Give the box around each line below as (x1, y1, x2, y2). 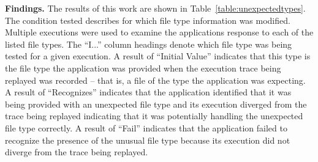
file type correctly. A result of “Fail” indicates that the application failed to (5, 121, 287, 134)
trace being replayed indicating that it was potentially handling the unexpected (5, 109, 303, 122)
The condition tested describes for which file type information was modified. (5, 13, 290, 26)
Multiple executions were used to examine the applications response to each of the (5, 26, 314, 39)
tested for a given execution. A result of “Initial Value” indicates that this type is (5, 50, 311, 62)
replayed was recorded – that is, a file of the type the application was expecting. (5, 73, 306, 86)
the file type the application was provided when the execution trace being (5, 61, 281, 74)
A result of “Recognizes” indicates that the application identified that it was (5, 86, 292, 98)
